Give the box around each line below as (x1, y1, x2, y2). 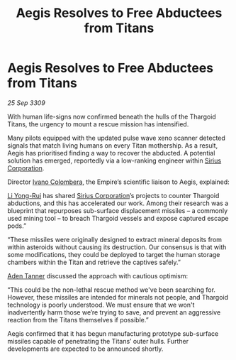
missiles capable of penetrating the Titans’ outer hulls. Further (7, 337, 189, 345)
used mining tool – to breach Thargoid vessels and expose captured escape (7, 214, 229, 222)
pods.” (7, 222, 27, 230)
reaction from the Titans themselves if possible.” (7, 315, 149, 324)
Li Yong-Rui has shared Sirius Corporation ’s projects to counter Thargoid (7, 191, 220, 200)
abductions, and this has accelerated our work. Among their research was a (7, 199, 229, 207)
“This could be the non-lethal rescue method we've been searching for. (7, 285, 216, 294)
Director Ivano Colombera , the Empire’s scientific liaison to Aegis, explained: (7, 178, 230, 186)
